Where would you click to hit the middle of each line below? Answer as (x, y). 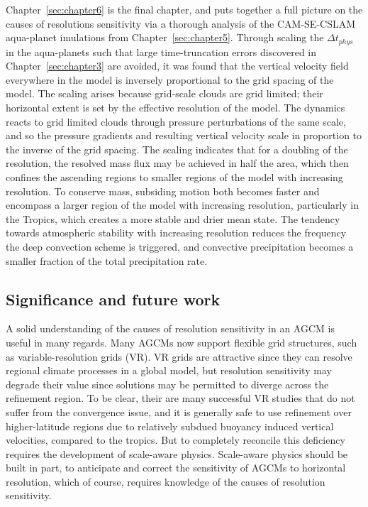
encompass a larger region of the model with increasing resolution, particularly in (182, 205)
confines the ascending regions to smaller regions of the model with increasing (174, 176)
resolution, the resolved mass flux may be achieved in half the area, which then (177, 163)
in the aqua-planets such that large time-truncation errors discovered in (161, 51)
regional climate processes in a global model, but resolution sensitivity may (169, 370)
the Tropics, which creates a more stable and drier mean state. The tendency (173, 218)
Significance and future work (113, 299)
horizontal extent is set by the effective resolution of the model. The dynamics (175, 108)
